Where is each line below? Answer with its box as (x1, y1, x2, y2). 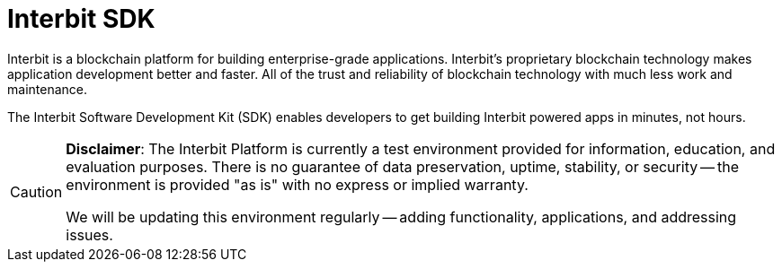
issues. (66, 225, 113, 244)
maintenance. (7, 81, 87, 97)
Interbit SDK (7, 4, 156, 34)
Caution (10, 182, 63, 201)
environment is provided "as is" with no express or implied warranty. (66, 175, 529, 194)
